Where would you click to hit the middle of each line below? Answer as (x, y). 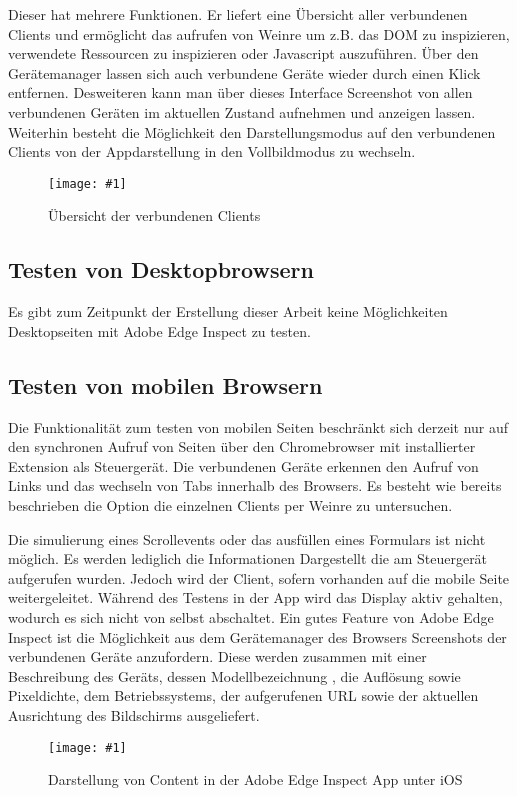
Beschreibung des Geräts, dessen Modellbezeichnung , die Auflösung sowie (234, 675)
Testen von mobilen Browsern (165, 384)
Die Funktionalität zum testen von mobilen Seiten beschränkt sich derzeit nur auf (258, 426)
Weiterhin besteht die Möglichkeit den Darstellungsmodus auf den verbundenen (252, 131)
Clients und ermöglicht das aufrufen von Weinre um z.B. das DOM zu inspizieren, (259, 33)
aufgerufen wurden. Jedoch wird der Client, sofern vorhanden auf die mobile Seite (259, 577)
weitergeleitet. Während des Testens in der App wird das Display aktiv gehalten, (255, 597)
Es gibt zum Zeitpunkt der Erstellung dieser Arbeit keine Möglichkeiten (228, 311)
